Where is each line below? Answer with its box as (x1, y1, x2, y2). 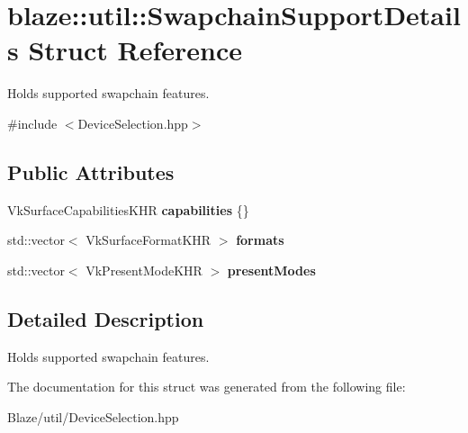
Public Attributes (7, 158, 175, 185)
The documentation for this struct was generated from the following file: (7, 377, 406, 396)
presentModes (227, 260, 316, 279)
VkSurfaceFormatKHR (85, 230, 211, 249)
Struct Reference (28, 32, 243, 68)
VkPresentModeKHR (85, 260, 202, 279)
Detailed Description (7, 304, 204, 332)
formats (236, 230, 284, 249)
